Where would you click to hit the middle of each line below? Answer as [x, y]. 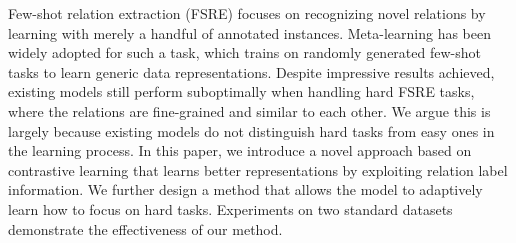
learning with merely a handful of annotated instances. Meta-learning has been [249, 32]
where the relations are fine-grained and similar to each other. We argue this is [249, 110]
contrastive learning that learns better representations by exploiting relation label [258, 169]
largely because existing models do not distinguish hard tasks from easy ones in [251, 130]
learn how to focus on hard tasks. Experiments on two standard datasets [230, 208]
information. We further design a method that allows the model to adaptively [245, 189]
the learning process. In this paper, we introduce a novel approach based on [240, 150]
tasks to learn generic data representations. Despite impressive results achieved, [251, 71]
